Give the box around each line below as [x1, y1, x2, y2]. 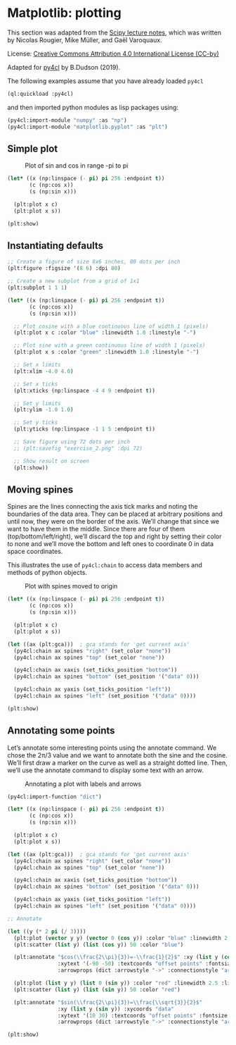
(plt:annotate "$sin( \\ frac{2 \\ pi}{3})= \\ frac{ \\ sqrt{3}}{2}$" [13, 998, 202, 1006]
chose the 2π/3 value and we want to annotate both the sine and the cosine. [7, 750, 228, 759]
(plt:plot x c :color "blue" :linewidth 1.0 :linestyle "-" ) [13, 329, 197, 336]
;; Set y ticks [13, 419, 58, 426]
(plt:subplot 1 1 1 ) [7, 284, 68, 292]
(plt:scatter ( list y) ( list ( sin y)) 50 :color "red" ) [13, 986, 181, 993]
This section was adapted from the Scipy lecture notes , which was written [7, 28, 221, 37]
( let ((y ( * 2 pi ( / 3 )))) [7, 928, 86, 935]
